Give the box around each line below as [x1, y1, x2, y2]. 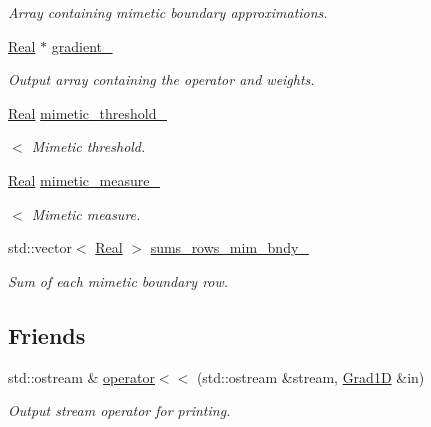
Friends [8, 319, 86, 350]
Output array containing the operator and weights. [8, 69, 315, 90]
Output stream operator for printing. [8, 400, 231, 421]
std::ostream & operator [8, 366, 155, 387]
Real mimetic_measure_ [8, 169, 160, 190]
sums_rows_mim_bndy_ [150, 237, 309, 258]
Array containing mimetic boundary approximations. [8, 2, 328, 22]
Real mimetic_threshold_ [8, 102, 167, 123]
